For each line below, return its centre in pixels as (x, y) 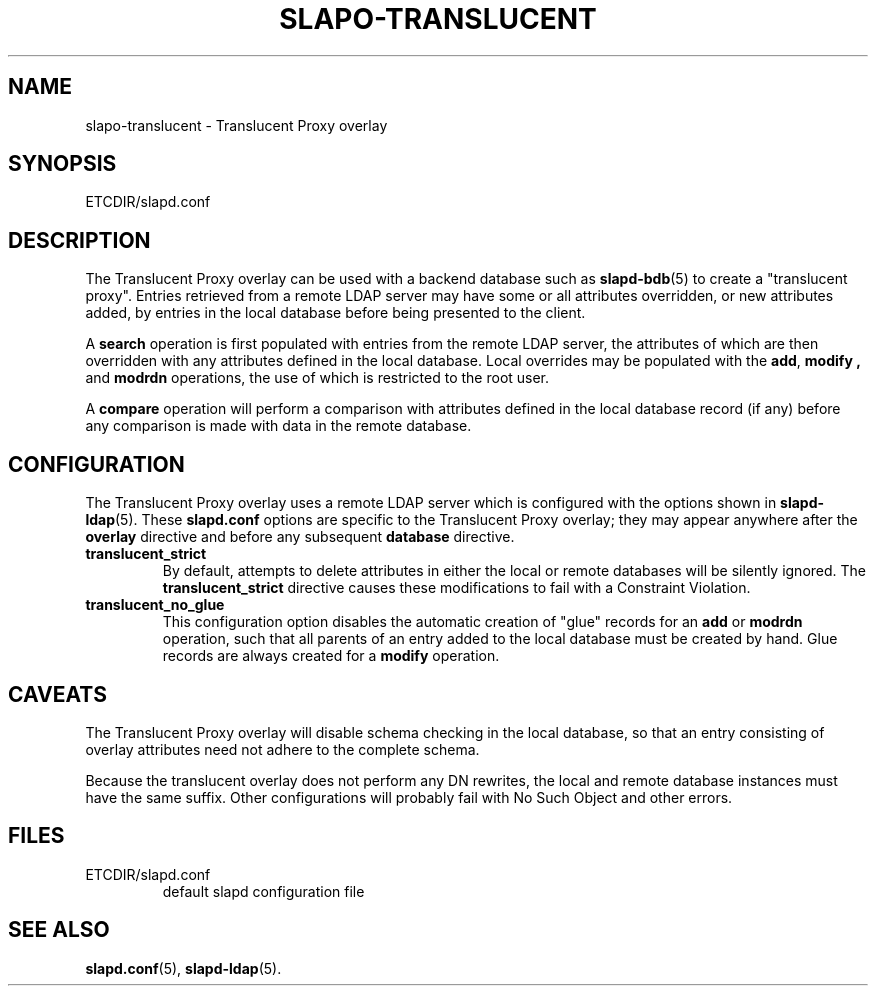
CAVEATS (57, 694)
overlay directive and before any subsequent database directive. (300, 537)
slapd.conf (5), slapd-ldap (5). (183, 968)
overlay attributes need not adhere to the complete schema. (282, 749)
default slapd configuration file (263, 891)
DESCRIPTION (79, 240)
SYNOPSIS (62, 164)
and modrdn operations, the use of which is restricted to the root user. (317, 378)
